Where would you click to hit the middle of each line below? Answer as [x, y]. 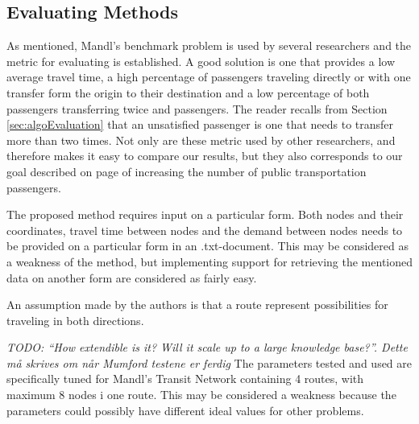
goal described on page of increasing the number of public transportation [187, 171]
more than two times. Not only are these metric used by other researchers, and [201, 140]
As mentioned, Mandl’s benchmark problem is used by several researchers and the [209, 45]
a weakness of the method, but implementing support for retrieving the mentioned [210, 261]
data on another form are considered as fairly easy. [132, 277]
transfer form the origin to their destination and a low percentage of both [188, 92]
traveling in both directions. [75, 320]
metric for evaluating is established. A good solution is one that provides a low [201, 61]
